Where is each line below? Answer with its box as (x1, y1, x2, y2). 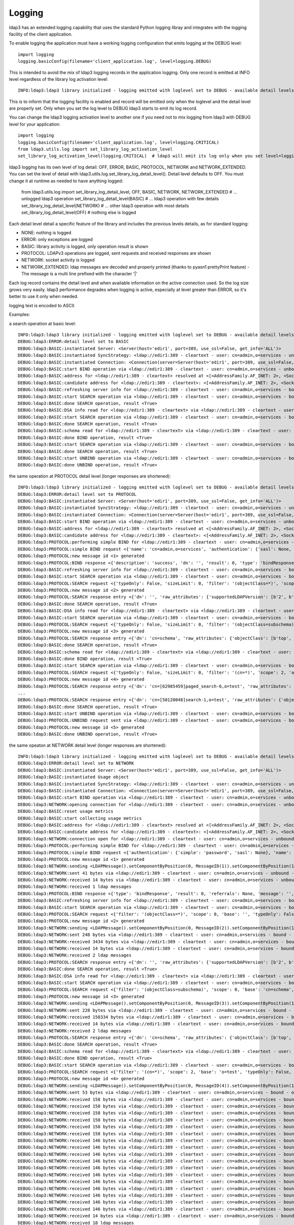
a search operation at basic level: (9, 320, 76, 326)
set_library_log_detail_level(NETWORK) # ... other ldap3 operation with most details (21, 202, 189, 208)
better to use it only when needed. (9, 294, 78, 299)
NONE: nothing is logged (21, 229, 72, 235)
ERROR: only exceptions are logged (21, 237, 93, 243)
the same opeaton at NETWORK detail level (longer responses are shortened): (9, 742, 167, 748)
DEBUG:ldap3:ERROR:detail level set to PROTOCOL (18, 491, 137, 497)
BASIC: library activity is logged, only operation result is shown (21, 243, 148, 249)
